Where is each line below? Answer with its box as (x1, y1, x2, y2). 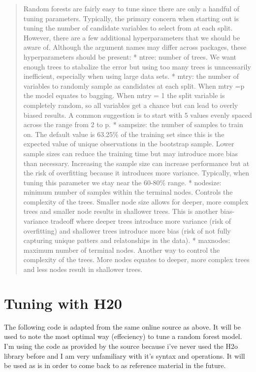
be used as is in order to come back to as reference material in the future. (4, 360, 226, 371)
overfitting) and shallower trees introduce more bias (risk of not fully (23, 225, 231, 236)
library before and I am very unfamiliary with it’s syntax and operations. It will (4, 350, 245, 361)
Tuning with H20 (4, 293, 122, 313)
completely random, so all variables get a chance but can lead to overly (23, 100, 238, 110)
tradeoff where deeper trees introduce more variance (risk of (50, 216, 231, 226)
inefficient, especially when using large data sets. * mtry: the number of (23, 71, 239, 81)
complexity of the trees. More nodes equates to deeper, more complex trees (23, 254, 250, 265)
